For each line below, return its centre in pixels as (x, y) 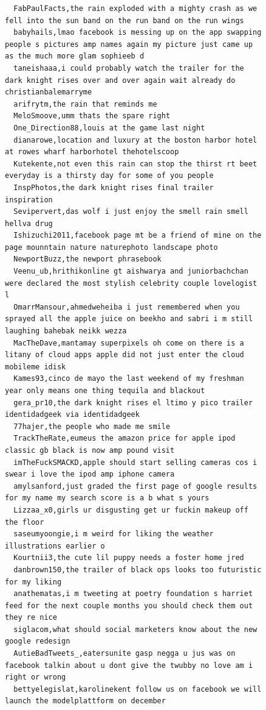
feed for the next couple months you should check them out (129, 605)
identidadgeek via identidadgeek (72, 415)
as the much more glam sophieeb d (75, 56)
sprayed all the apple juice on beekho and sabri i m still (129, 319)
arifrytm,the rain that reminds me (85, 104)
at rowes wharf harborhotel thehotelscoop (92, 152)
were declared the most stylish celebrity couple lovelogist (131, 283)
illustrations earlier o (55, 546)
